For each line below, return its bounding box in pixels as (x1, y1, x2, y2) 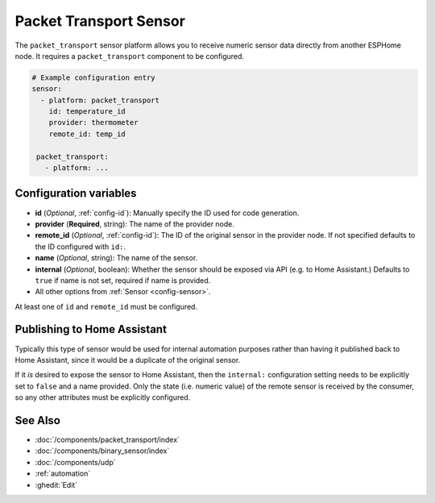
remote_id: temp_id (48, 129, 126, 139)
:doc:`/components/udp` (35, 457, 116, 467)
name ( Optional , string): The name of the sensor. (35, 253, 198, 263)
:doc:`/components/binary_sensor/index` (35, 446, 170, 455)
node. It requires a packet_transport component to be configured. (14, 51, 245, 60)
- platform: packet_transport (40, 95, 160, 105)
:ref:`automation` (35, 468, 91, 479)
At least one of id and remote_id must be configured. (14, 301, 197, 311)
